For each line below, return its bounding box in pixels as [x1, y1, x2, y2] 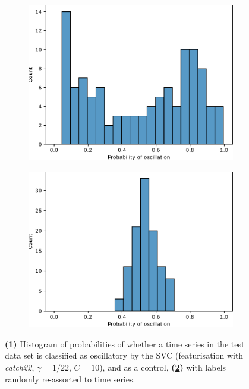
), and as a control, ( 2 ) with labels [99, 360, 226, 373]
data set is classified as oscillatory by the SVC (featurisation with [5, 349, 244, 362]
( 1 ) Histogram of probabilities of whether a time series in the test [5, 337, 245, 350]
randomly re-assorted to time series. [5, 372, 135, 385]
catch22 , [5, 360, 34, 373]
